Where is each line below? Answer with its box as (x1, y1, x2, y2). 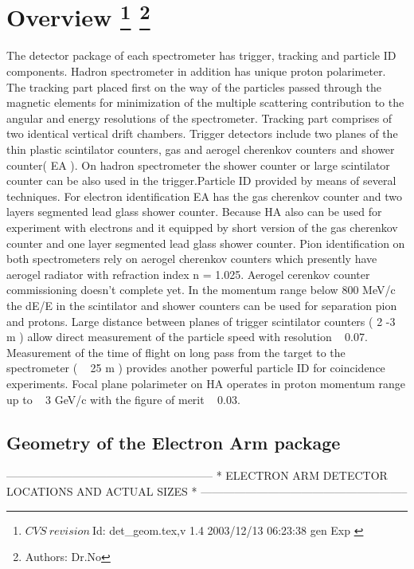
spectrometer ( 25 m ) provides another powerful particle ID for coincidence (6, 359, 385, 376)
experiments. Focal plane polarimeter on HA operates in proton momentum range (6, 375, 406, 391)
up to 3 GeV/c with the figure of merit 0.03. (6, 390, 240, 407)
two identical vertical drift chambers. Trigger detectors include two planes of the (6, 125, 398, 142)
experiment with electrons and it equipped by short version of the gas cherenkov (6, 218, 398, 235)
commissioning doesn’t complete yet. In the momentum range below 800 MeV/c (6, 281, 396, 298)
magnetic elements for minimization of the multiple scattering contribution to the (6, 94, 404, 111)
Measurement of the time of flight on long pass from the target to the (6, 343, 346, 360)
